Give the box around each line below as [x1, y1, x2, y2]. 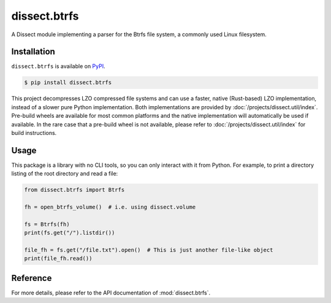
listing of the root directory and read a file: [11, 170, 118, 177]
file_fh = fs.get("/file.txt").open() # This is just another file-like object [24, 247, 273, 253]
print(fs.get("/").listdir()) [24, 229, 115, 236]
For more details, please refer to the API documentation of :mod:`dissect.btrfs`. [11, 289, 211, 296]
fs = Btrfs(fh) [24, 221, 70, 228]
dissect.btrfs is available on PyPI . [11, 63, 105, 70]
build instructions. [11, 129, 57, 136]
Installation [11, 47, 55, 57]
